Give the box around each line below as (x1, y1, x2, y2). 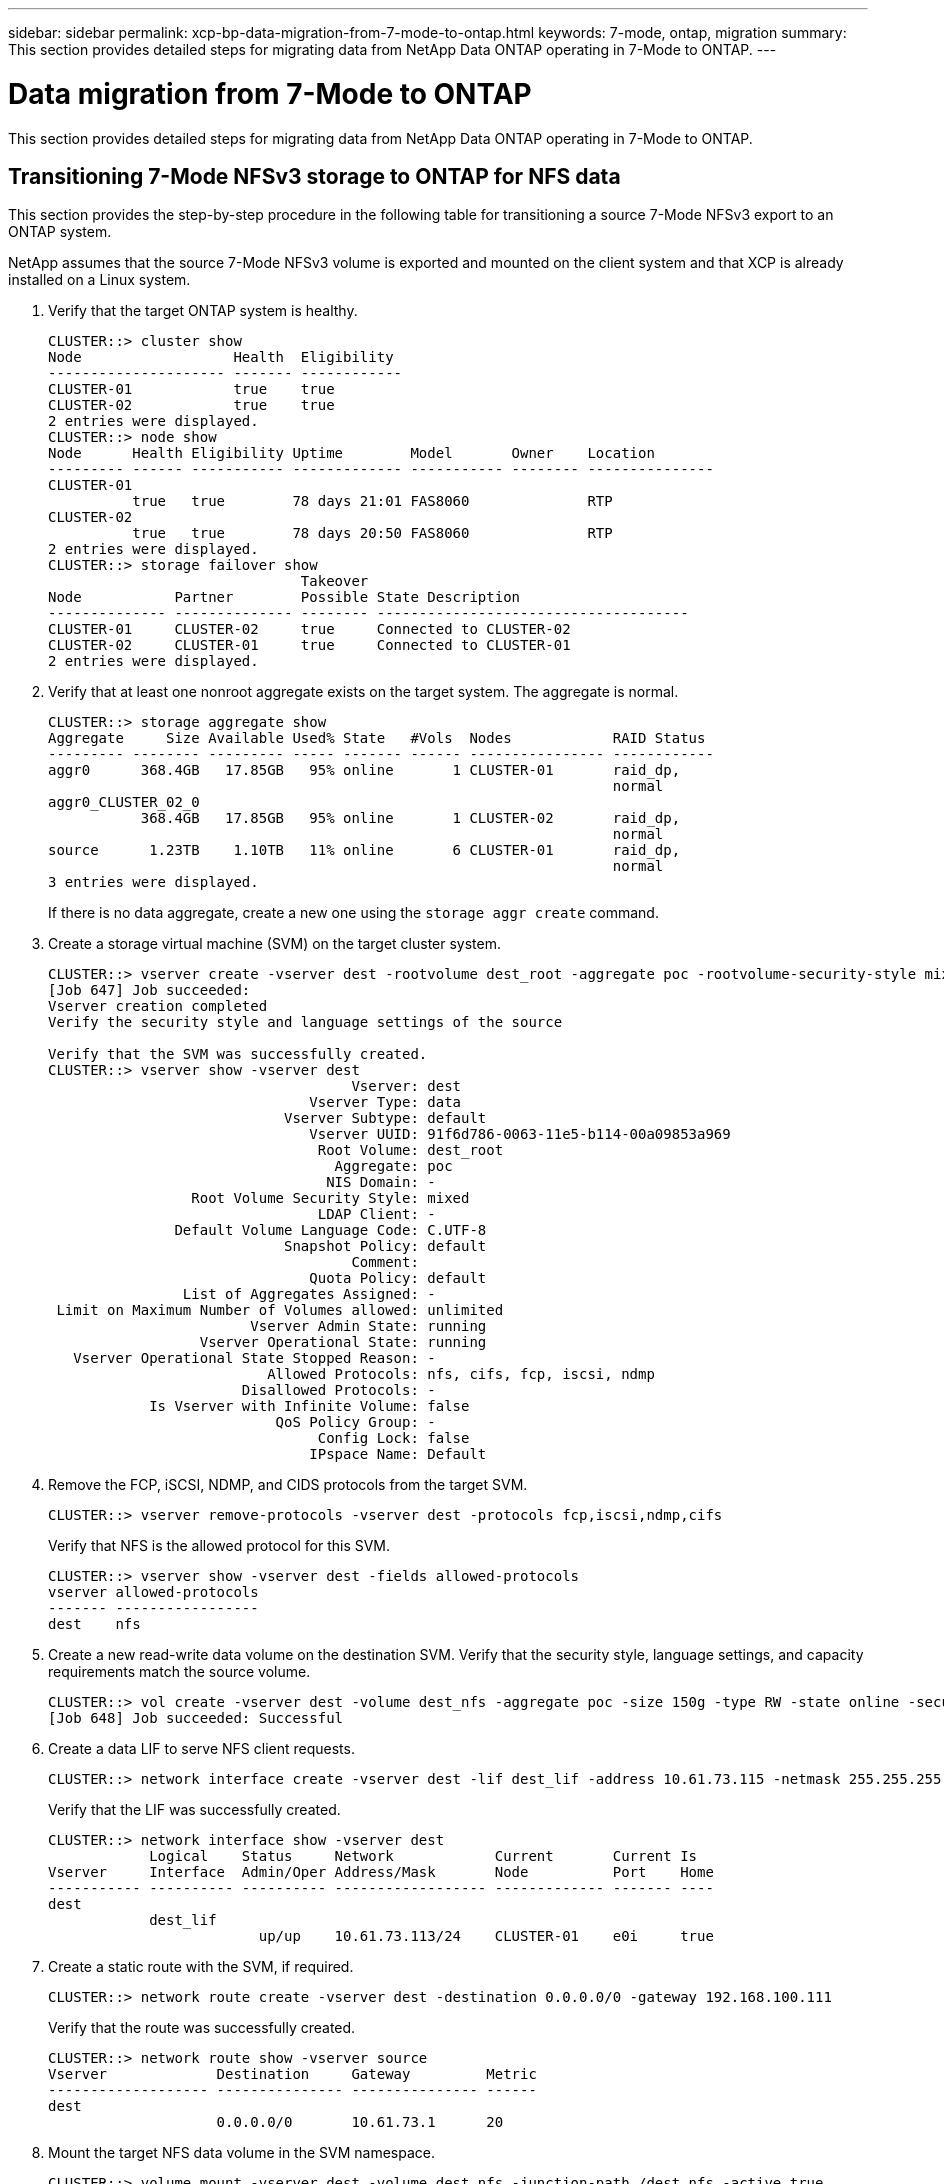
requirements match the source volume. (48, 1663, 311, 1681)
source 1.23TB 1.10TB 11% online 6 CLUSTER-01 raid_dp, (48, 842, 681, 859)
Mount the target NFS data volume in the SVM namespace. (48, 2144, 436, 2162)
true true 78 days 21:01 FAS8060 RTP (132, 493, 613, 510)
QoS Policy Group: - (275, 1414, 436, 1431)
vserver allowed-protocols (48, 1584, 259, 1601)
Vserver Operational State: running (199, 1334, 487, 1351)
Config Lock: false (317, 1430, 470, 1447)
